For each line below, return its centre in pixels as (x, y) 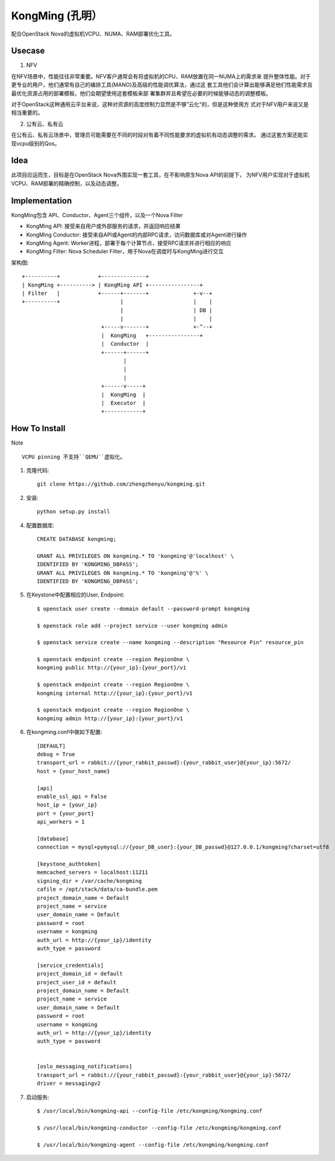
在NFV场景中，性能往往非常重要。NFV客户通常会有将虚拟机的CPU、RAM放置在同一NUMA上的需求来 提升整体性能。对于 (161, 76)
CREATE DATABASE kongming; (77, 539)
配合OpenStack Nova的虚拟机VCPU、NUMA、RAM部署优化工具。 (93, 34)
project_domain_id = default (80, 974)
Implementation (42, 201)
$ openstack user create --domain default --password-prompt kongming (143, 609)
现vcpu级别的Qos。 (36, 143)
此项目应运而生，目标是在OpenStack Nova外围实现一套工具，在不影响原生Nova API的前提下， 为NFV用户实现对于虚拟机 (161, 175)
